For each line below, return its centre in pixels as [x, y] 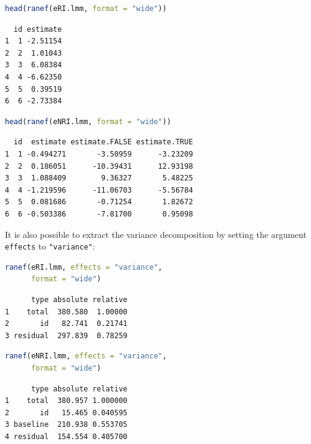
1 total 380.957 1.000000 [66, 401]
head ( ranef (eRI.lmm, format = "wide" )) [86, 9]
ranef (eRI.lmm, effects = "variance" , [84, 267]
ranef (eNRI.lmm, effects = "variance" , [86, 356]
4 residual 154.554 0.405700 [66, 436]
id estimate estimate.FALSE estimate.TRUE [103, 142]
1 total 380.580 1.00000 [66, 312]
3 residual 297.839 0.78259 [66, 335]
